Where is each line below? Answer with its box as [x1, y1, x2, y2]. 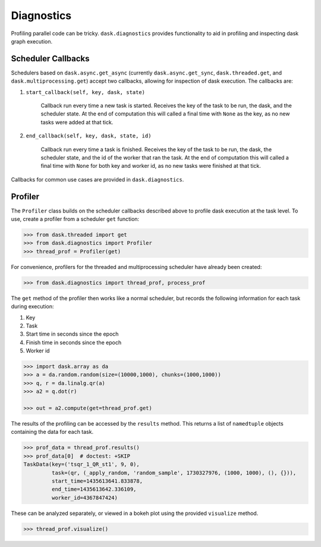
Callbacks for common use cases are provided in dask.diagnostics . [11, 176, 184, 183]
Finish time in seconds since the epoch [26, 339, 122, 346]
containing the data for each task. [11, 429, 94, 436]
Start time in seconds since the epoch [26, 330, 119, 337]
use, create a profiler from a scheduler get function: [11, 215, 140, 223]
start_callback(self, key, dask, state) [26, 89, 146, 95]
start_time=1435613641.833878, [51, 477, 143, 485]
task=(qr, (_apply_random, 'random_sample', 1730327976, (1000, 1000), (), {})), [51, 469, 297, 476]
